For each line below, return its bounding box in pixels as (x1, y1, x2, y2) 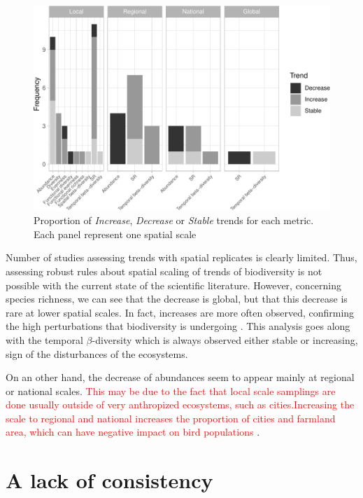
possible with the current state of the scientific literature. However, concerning (6, 277, 342, 292)
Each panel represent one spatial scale (34, 226, 197, 241)
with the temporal (6, 332, 83, 347)
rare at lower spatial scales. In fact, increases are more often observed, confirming (6, 305, 355, 319)
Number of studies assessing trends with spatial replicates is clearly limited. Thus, (6, 250, 357, 265)
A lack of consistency (6, 466, 213, 494)
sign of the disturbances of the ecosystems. (6, 346, 188, 361)
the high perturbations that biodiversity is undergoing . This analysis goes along (6, 319, 350, 333)
